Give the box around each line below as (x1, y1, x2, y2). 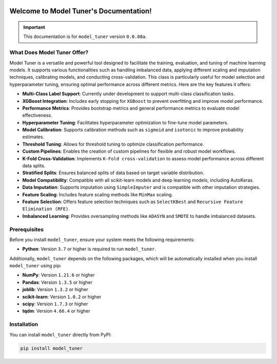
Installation (9, 321, 38, 328)
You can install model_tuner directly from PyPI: (9, 332, 112, 338)
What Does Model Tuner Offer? (9, 49, 89, 56)
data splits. (22, 162, 46, 169)
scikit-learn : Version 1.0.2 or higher (22, 294, 102, 300)
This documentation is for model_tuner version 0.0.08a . (23, 33, 147, 40)
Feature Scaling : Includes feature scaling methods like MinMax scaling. (22, 191, 173, 197)
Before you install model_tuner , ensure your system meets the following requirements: (9, 236, 195, 243)
